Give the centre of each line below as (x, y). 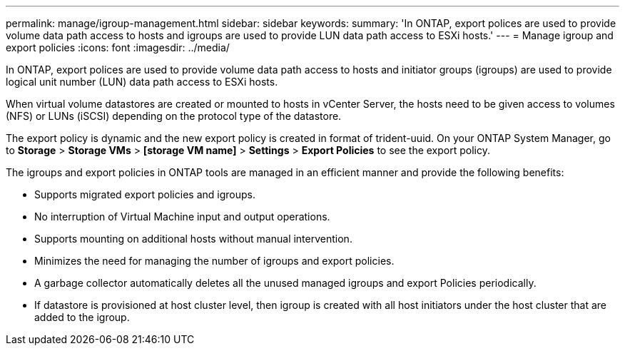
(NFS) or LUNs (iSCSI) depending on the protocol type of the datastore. (174, 116)
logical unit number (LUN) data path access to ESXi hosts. (142, 82)
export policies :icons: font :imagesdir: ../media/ (118, 47)
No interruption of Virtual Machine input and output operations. (182, 217)
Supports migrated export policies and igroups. (145, 194)
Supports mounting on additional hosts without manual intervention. (193, 239)
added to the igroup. (82, 317)
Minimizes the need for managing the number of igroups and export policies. (214, 261)
